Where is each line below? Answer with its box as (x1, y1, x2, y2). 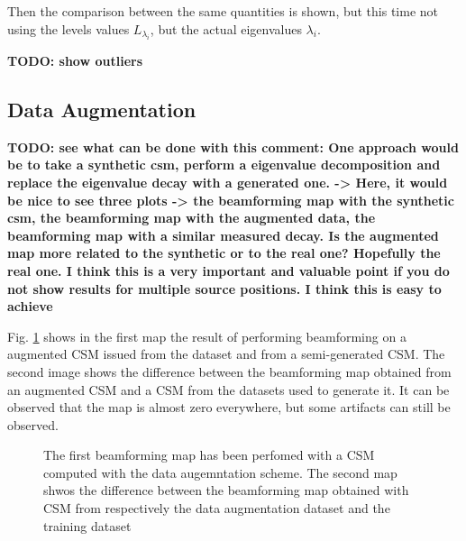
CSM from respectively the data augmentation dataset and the (43, 499, 390, 518)
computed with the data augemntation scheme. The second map (43, 463, 397, 481)
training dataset (43, 516, 132, 535)
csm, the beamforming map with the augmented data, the (7, 208, 376, 227)
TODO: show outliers (7, 51, 143, 69)
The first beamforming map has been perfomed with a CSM (43, 445, 375, 464)
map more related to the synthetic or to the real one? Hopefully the (7, 243, 441, 262)
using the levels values (7, 19, 130, 38)
